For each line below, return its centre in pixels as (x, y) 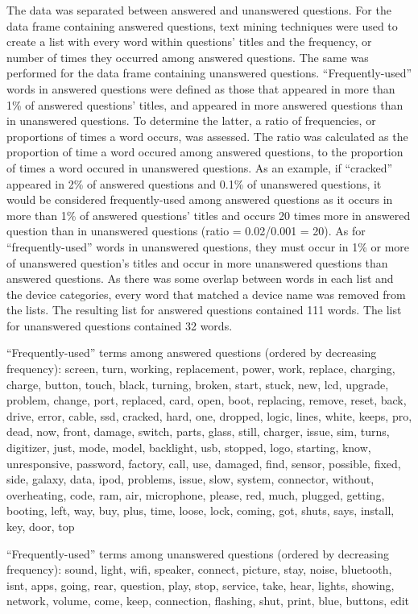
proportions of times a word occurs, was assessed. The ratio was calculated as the (207, 136)
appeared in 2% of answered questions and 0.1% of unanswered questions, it (194, 183)
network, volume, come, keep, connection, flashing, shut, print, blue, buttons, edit (208, 601)
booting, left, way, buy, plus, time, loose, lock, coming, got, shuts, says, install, (201, 510)
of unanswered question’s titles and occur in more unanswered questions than (197, 262)
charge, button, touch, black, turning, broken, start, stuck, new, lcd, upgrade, (198, 384)
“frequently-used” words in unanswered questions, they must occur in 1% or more (208, 246)
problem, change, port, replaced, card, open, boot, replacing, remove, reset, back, (207, 400)
